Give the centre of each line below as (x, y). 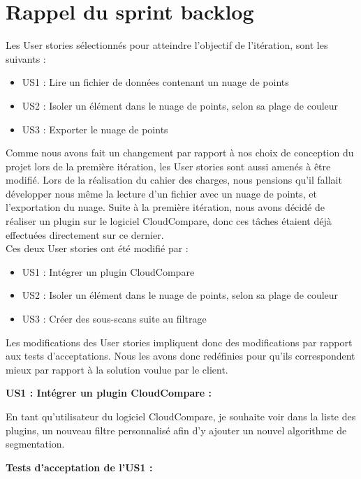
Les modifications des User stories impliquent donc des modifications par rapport (179, 342)
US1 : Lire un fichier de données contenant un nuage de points (155, 82)
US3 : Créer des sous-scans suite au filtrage (114, 319)
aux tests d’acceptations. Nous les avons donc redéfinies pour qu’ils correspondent (180, 356)
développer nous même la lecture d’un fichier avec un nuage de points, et (161, 193)
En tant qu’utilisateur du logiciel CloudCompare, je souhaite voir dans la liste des (181, 416)
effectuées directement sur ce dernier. (85, 234)
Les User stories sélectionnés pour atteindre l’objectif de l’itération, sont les (167, 45)
